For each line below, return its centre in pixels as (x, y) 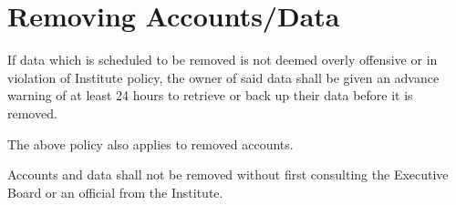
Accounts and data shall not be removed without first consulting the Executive (228, 174)
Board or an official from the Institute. (115, 192)
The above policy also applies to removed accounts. (150, 143)
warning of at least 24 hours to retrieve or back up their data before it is (210, 95)
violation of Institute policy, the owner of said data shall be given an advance (223, 77)
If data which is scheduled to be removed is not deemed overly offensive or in (223, 60)
